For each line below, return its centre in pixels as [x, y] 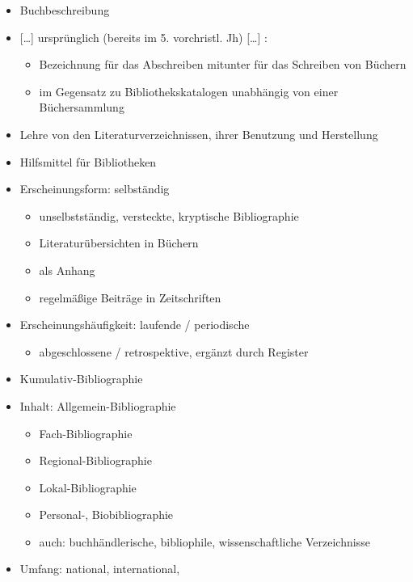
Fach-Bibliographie [86, 433]
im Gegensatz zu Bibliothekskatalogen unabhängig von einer [189, 91]
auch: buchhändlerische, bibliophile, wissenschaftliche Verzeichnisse [204, 541]
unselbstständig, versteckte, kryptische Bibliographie [169, 215]
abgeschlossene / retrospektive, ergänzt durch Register [174, 351]
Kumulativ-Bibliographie [81, 379]
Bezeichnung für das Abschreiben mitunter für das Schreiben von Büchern [223, 64]
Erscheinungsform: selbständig [95, 189]
